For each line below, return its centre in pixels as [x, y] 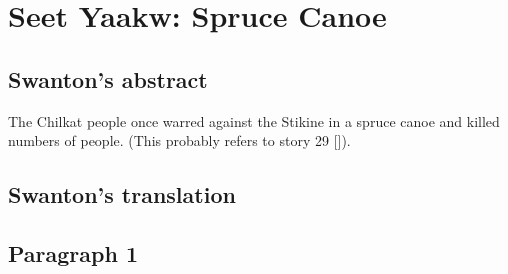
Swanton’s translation [122, 194]
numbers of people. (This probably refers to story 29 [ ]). [179, 140]
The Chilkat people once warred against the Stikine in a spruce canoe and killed [254, 120]
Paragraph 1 [73, 252]
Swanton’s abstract [108, 78]
